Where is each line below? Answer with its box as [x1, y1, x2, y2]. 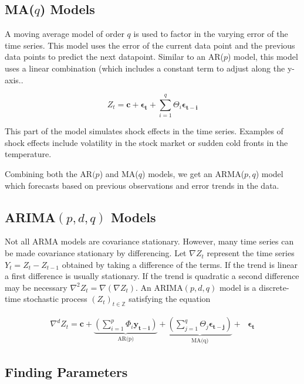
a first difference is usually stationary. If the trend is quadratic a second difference [5, 270, 299, 282]
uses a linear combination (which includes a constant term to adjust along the [5, 62, 285, 74]
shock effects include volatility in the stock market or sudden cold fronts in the [5, 136, 288, 148]
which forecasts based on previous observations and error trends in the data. [5, 179, 279, 191]
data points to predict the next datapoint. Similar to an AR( [5, 50, 224, 63]
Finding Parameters [5, 363, 128, 381]
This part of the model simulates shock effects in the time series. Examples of [5, 125, 283, 137]
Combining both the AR [5, 168, 93, 180]
